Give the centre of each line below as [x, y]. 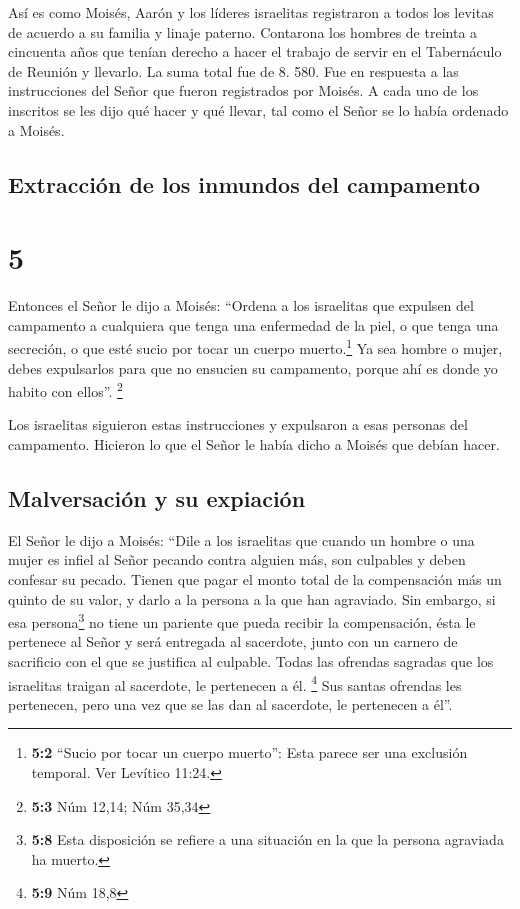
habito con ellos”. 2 [65, 389]
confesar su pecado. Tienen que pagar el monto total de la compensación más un [255, 578]
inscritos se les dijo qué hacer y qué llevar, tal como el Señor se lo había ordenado [258, 109]
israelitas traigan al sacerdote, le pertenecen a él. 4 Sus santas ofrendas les [235, 683]
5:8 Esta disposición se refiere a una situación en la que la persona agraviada [267, 839]
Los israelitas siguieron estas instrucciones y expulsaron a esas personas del [238, 424]
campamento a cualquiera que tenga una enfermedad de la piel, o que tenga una [253, 324]
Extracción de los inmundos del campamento [244, 183]
